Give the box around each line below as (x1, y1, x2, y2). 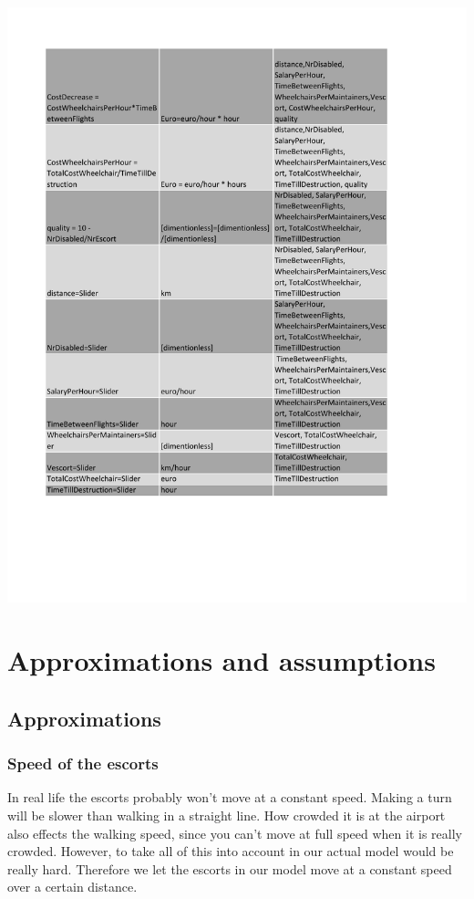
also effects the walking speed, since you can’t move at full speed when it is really (7, 823, 462, 842)
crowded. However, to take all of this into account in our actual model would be (7, 842, 454, 861)
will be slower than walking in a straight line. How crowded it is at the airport (7, 806, 446, 825)
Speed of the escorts (7, 752, 159, 775)
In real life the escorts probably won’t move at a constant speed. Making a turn (7, 788, 452, 807)
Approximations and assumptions (7, 642, 436, 679)
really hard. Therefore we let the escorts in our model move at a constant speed (7, 859, 452, 878)
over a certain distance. (7, 877, 138, 896)
